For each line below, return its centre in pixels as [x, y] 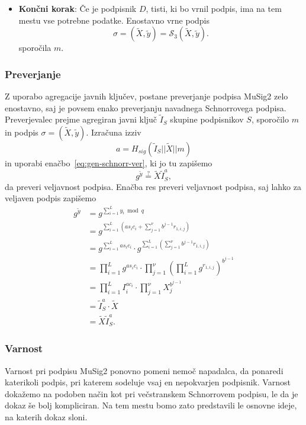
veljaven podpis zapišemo [51, 198]
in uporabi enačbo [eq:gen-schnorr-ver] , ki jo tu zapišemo [109, 163]
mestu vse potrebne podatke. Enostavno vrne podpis [114, 20]
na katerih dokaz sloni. [46, 417]
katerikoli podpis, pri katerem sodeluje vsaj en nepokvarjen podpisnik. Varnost [148, 382]
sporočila [35, 48]
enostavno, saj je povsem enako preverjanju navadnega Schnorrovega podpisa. [146, 107]
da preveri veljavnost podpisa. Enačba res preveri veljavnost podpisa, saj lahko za [153, 186]
